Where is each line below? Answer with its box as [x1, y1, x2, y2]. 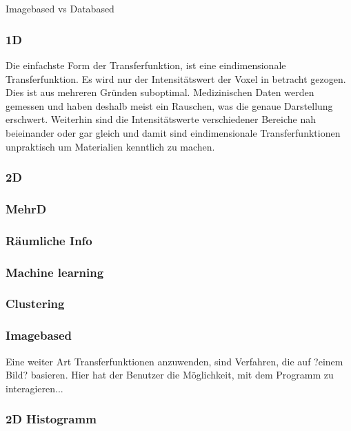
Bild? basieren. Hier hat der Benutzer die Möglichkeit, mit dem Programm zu [6, 367, 334, 382]
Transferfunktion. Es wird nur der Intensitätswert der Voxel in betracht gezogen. [6, 71, 346, 86]
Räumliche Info [6, 231, 92, 249]
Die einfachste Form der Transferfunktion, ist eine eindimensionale [6, 58, 286, 72]
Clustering [6, 295, 65, 312]
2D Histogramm [6, 410, 97, 428]
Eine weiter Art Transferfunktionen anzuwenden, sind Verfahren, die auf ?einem [6, 354, 343, 368]
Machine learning [6, 263, 104, 280]
